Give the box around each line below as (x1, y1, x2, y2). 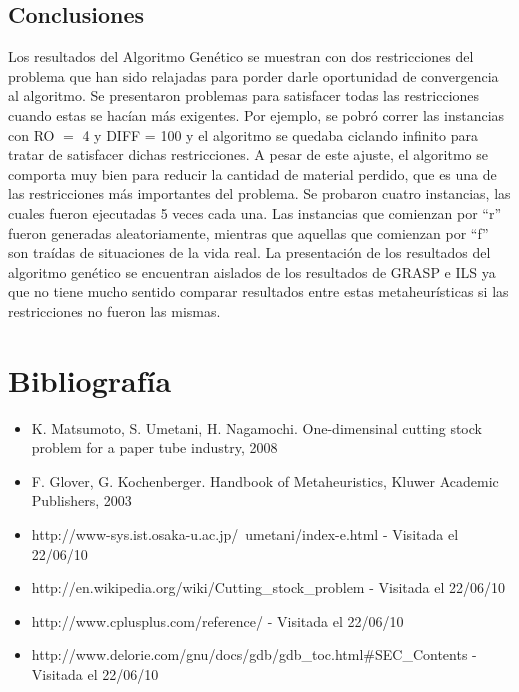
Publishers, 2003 (31, 490, 132, 511)
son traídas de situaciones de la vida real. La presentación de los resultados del (8, 242, 491, 263)
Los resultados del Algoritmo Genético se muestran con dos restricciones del (8, 46, 474, 67)
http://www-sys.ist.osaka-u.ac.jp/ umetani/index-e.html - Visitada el (31, 524, 459, 545)
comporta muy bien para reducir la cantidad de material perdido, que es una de (8, 163, 497, 184)
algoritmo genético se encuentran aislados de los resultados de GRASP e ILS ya (8, 261, 496, 282)
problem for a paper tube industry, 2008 (31, 437, 278, 458)
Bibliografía (8, 359, 172, 400)
